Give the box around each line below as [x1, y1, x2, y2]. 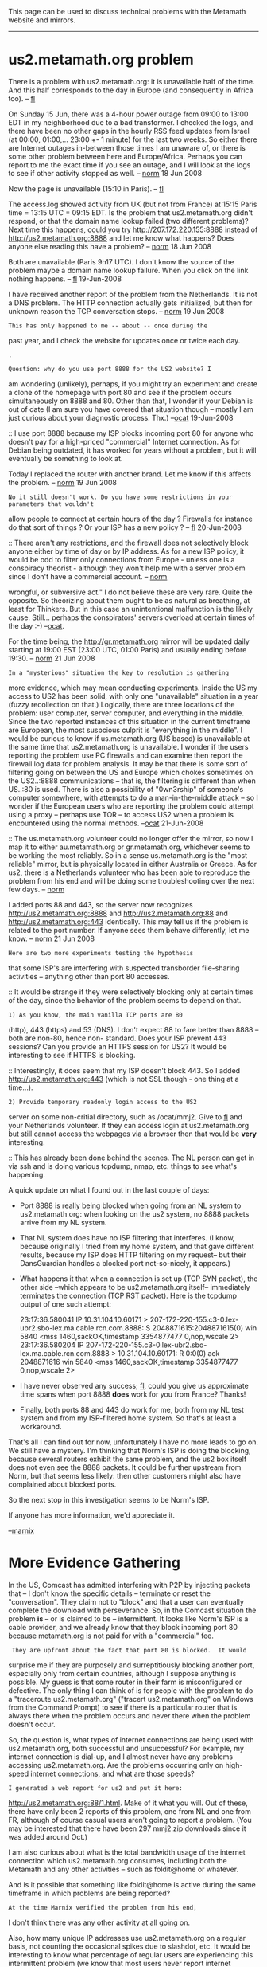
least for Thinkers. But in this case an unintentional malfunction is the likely [8, 604, 253, 613]
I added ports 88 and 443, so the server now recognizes [8, 899, 193, 909]
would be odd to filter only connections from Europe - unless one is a [8, 554, 235, 564]
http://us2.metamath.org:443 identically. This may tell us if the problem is [8, 916, 249, 927]
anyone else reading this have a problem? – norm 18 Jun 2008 [8, 241, 212, 251]
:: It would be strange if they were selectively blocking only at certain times [8, 987, 253, 997]
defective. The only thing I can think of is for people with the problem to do [8, 1685, 253, 1695]
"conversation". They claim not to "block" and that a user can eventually [8, 1597, 245, 1606]
